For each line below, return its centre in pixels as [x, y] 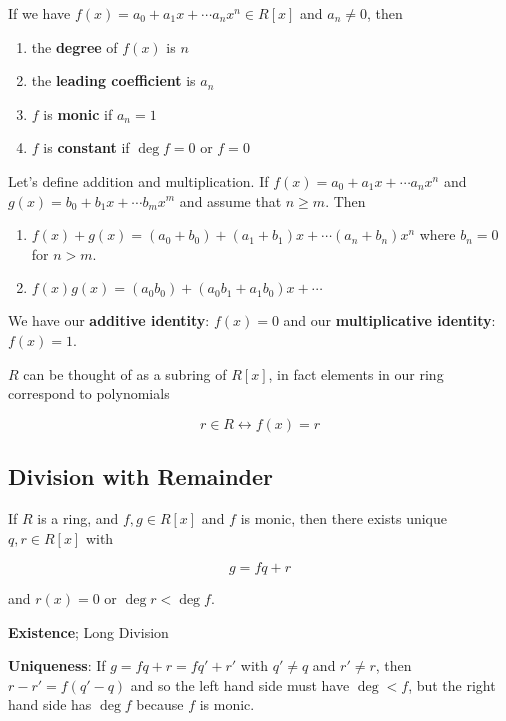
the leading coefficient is [113, 80]
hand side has [50, 704]
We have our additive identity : [109, 320]
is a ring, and [78, 517]
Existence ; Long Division [88, 631]
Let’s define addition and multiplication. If [138, 180]
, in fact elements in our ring [356, 373]
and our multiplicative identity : [389, 320]
